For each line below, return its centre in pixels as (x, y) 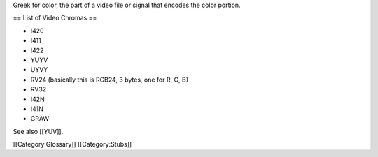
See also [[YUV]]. (38, 131)
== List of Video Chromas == (55, 18)
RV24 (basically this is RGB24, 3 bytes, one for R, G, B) (110, 80)
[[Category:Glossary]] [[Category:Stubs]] (72, 144)
